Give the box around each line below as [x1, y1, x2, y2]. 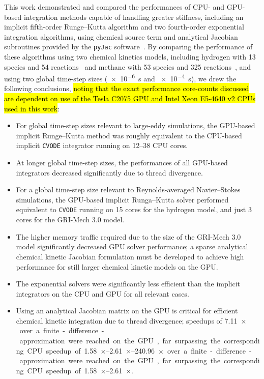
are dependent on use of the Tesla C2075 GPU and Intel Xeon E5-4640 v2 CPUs [4, 93, 256, 104]
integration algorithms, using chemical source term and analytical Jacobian [4, 31, 238, 42]
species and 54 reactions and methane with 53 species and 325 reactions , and [4, 61, 251, 72]
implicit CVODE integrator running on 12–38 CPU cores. [16, 140, 188, 151]
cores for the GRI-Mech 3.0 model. [16, 214, 125, 225]
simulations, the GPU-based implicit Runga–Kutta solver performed [16, 194, 229, 205]
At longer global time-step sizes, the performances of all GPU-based [16, 157, 228, 168]
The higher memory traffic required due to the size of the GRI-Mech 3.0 [16, 231, 241, 242]
